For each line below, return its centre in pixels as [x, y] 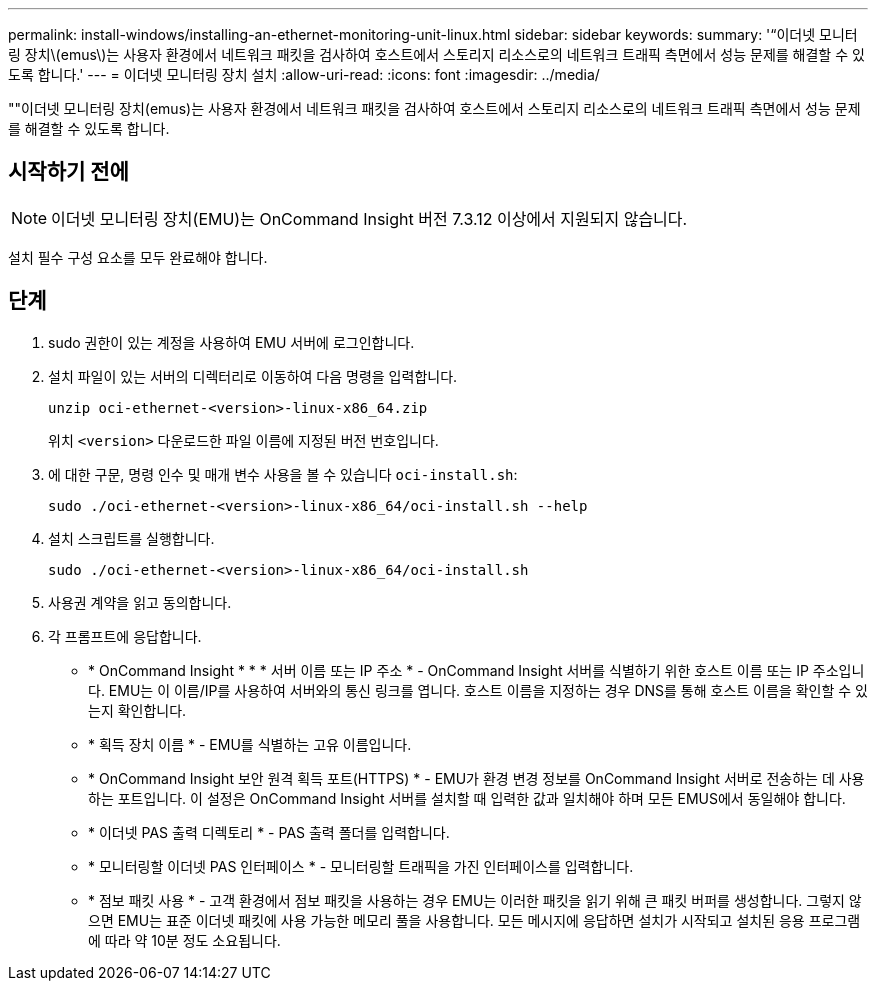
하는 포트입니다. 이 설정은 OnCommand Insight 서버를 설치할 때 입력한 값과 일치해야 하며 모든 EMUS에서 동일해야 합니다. [467, 798]
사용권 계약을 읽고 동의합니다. [140, 602]
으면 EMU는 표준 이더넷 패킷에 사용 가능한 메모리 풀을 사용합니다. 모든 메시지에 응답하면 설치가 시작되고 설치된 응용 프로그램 [474, 920]
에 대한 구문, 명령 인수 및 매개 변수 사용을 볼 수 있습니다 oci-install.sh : [283, 474]
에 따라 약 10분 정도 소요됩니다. [184, 940]
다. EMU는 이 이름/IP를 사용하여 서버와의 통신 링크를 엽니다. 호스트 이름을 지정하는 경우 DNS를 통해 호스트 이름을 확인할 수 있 [478, 690]
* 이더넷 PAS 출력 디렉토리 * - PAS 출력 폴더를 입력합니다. [269, 832]
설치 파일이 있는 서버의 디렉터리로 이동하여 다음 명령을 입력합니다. [253, 376]
